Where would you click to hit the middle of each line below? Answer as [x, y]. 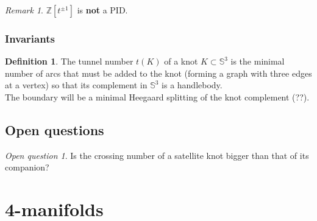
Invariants [30, 38]
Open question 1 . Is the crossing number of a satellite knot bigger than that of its [157, 155]
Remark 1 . [24, 10]
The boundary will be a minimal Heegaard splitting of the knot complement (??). [157, 97]
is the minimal [258, 61]
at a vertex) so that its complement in [76, 85]
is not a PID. [102, 10]
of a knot [181, 61]
